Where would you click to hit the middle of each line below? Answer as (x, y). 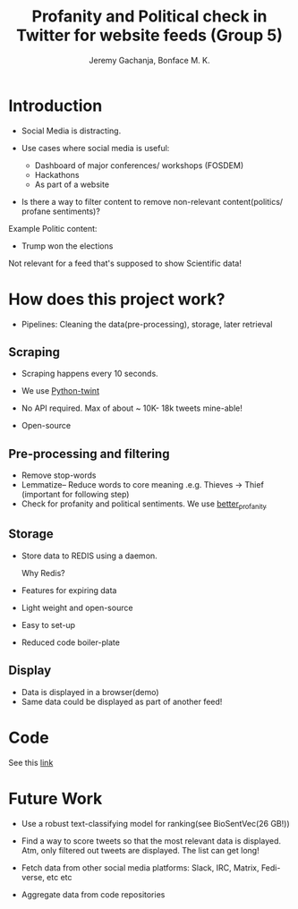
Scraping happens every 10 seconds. (89, 374)
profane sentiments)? (60, 211)
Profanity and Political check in (149, 17)
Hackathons (57, 174)
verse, (33, 877)
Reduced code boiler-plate (70, 642)
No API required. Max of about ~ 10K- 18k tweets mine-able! (132, 408)
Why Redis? (43, 573)
